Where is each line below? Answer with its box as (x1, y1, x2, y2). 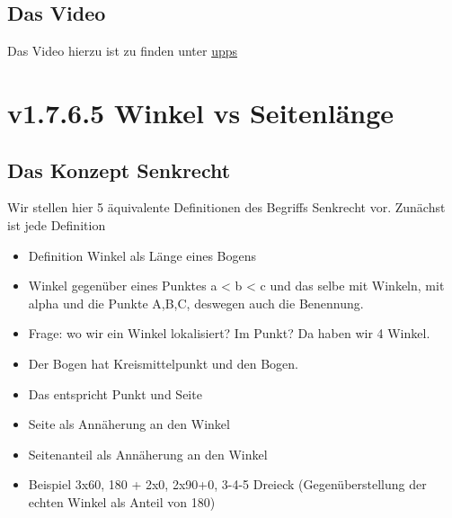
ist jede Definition (7, 215, 106, 234)
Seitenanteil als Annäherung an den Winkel (28, 444, 268, 463)
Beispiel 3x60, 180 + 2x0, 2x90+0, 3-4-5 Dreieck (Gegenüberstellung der (28, 475, 427, 494)
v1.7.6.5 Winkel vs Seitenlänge (7, 94, 394, 130)
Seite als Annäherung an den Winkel (28, 415, 230, 433)
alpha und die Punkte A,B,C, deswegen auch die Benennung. (28, 293, 364, 312)
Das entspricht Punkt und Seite (28, 384, 202, 403)
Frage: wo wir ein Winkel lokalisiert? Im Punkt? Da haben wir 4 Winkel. (28, 324, 430, 343)
